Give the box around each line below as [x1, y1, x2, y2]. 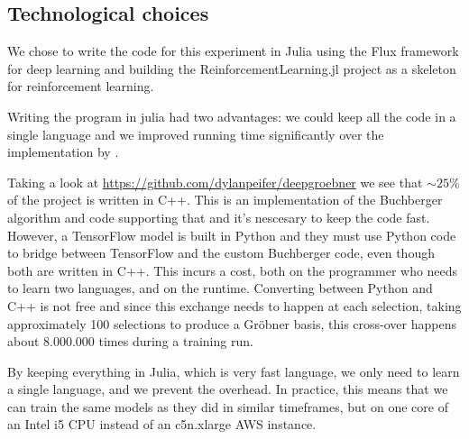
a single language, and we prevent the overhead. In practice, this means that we [7, 380, 448, 398]
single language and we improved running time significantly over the [7, 124, 384, 143]
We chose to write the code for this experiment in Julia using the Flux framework [7, 41, 459, 60]
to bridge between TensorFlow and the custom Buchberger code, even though [7, 243, 435, 262]
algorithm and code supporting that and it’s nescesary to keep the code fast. [7, 207, 430, 226]
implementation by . [7, 142, 119, 161]
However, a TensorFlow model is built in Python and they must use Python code [7, 225, 456, 244]
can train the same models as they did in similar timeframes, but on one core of [7, 397, 448, 416]
